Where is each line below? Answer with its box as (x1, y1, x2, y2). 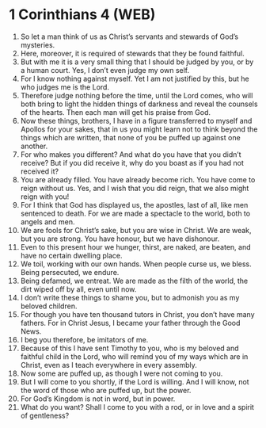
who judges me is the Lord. (20, 82, 110, 92)
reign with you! (20, 192, 70, 201)
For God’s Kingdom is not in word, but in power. (20, 394, 176, 403)
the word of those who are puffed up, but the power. (20, 385, 192, 395)
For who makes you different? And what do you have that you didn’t (20, 149, 241, 159)
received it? (20, 166, 59, 176)
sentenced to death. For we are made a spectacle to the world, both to (20, 208, 251, 218)
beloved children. (20, 301, 78, 311)
